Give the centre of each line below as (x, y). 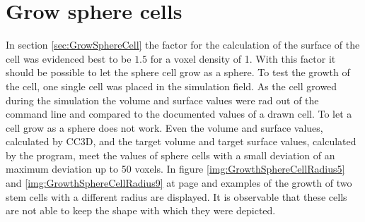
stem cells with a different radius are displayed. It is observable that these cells (176, 196)
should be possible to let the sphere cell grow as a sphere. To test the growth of (178, 72)
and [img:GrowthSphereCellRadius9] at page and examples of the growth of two (179, 183)
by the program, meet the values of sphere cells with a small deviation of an (170, 155)
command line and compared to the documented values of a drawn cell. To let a (179, 114)
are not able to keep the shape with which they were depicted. (141, 210)
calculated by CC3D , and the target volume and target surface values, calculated (181, 141)
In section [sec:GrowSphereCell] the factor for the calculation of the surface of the (183, 45)
